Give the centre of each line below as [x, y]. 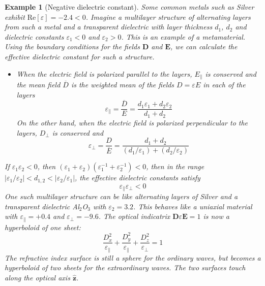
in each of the [224, 85]
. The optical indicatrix [134, 216]
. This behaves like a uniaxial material [193, 206]
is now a [216, 216]
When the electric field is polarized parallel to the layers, [104, 73]
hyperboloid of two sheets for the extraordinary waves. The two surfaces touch [125, 267]
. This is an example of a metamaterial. [183, 36]
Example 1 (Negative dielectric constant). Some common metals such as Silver [129, 7]
